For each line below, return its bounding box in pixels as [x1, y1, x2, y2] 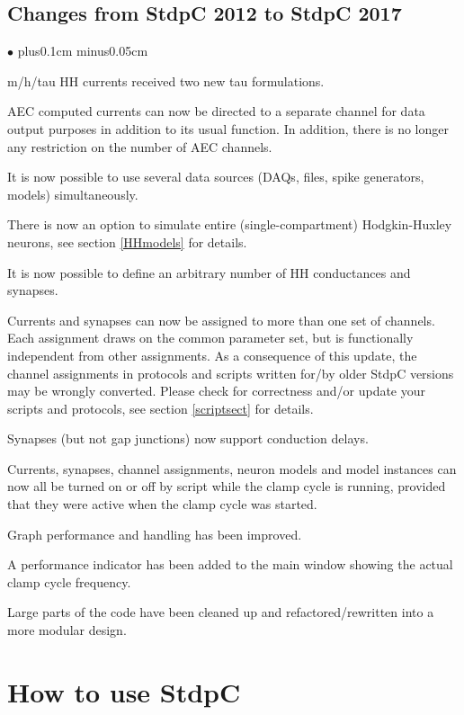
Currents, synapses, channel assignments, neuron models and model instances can [7, 459, 457, 478]
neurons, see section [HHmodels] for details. [7, 232, 247, 251]
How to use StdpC [7, 673, 241, 710]
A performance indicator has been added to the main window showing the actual [7, 555, 453, 574]
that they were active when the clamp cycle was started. [7, 495, 317, 514]
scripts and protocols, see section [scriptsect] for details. [7, 398, 314, 417]
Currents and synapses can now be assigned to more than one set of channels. [7, 310, 435, 329]
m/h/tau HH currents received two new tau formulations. [7, 71, 325, 90]
